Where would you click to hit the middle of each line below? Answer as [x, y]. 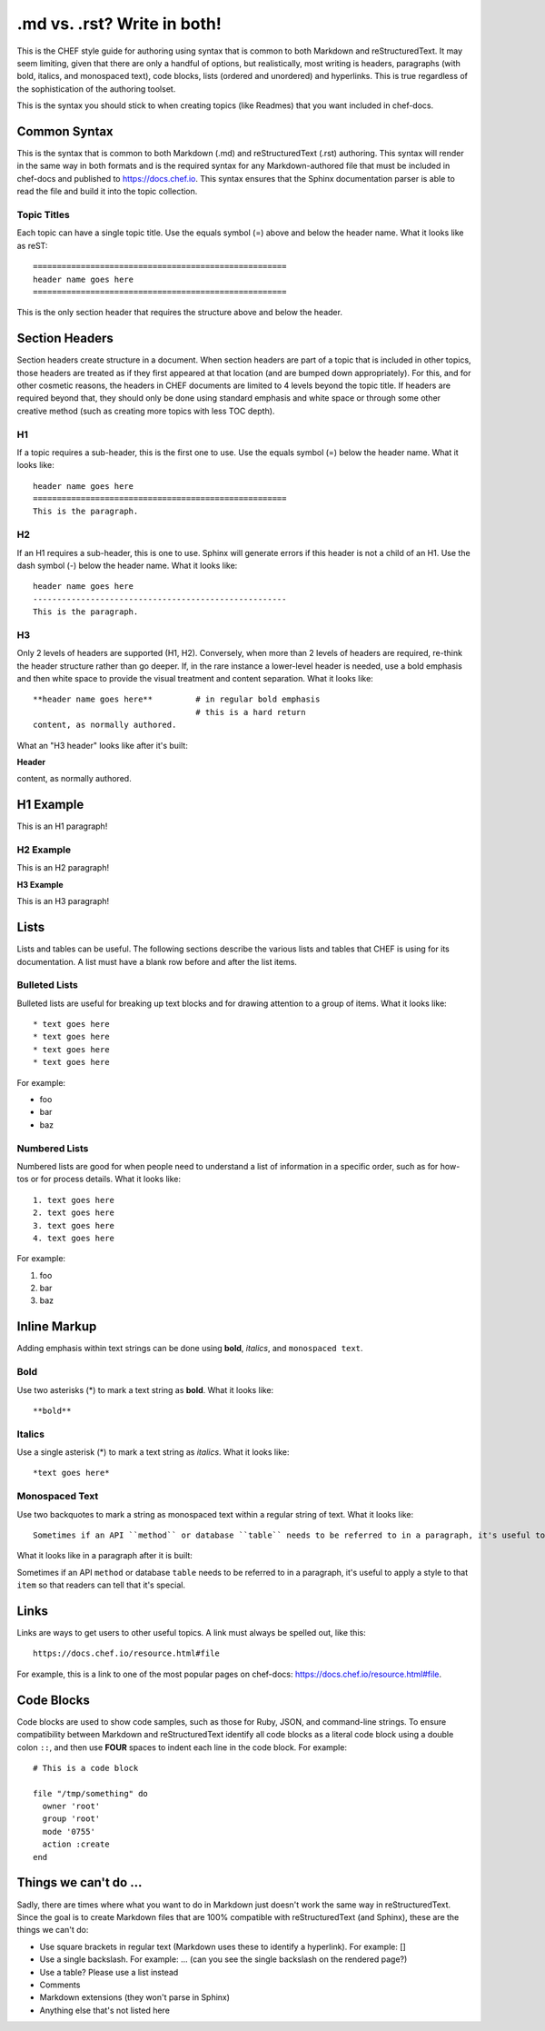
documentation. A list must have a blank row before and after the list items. [157, 961]
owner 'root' [71, 1807]
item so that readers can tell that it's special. [101, 1585]
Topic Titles [43, 214]
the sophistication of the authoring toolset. [96, 89]
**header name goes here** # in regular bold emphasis [177, 699]
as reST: [32, 245]
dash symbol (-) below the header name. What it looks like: [127, 565]
